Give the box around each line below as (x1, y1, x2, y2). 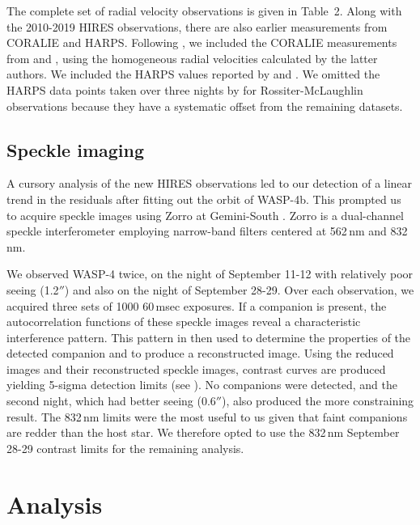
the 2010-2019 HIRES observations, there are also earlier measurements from (6, 18, 388, 35)
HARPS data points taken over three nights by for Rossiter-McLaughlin (6, 81, 363, 98)
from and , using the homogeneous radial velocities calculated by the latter (6, 49, 378, 66)
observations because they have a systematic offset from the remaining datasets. (6, 97, 403, 114)
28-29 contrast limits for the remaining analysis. (6, 439, 244, 456)
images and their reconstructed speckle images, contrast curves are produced (6, 360, 386, 377)
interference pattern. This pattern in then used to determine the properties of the (6, 328, 411, 345)
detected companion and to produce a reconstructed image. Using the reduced (6, 345, 394, 362)
